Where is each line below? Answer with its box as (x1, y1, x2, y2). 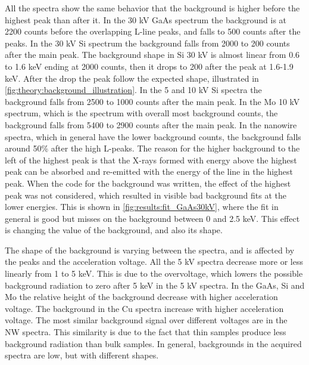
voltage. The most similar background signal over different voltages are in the (5, 314, 288, 326)
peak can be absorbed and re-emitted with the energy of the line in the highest (5, 165, 294, 178)
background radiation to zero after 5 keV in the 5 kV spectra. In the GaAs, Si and (5, 279, 305, 291)
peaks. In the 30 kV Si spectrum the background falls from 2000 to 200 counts (5, 36, 290, 49)
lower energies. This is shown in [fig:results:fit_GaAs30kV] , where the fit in (5, 200, 279, 213)
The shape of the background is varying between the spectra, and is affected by (5, 243, 295, 256)
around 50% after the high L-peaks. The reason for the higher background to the (5, 142, 300, 154)
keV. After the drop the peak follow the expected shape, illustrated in (5, 72, 259, 84)
